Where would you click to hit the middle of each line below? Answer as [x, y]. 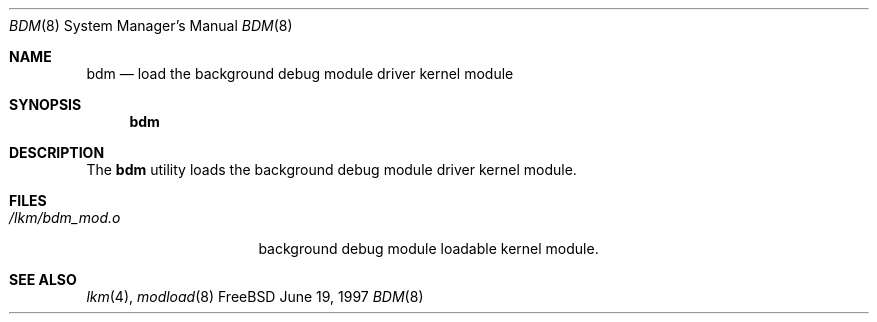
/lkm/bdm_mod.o [65, 217]
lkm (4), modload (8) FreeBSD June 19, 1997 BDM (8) [255, 296]
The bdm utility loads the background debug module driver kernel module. [331, 169]
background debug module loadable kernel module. [428, 248]
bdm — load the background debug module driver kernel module [300, 73]
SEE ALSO [43, 279]
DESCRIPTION [57, 152]
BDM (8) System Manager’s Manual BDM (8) [151, 25]
